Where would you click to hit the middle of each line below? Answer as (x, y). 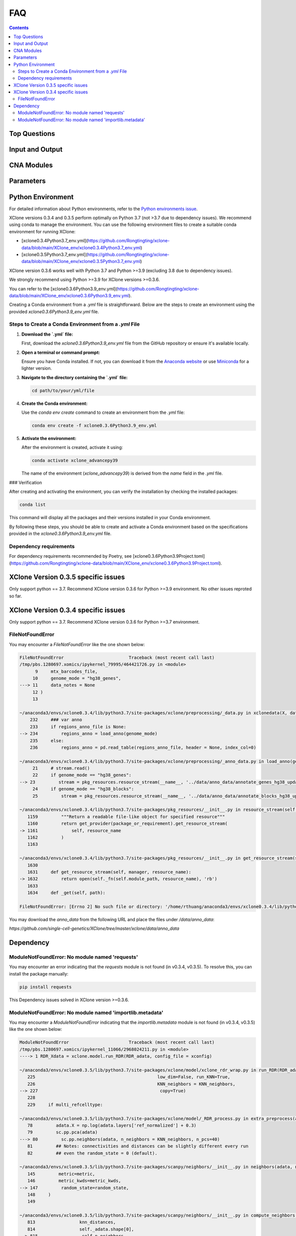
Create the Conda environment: (55, 403)
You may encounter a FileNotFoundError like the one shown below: (77, 644)
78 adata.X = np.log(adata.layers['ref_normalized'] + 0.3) (112, 1126)
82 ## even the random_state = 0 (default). (92, 1153)
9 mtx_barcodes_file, (67, 671)
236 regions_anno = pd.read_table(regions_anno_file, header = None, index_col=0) (143, 747)
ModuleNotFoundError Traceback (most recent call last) (117, 1042)
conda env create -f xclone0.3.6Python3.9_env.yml (94, 426)
